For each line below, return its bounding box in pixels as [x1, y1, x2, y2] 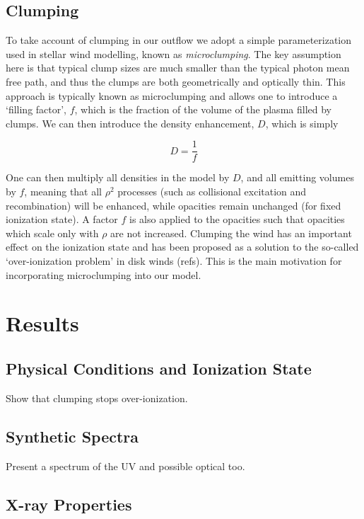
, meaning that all [24, 184, 102, 199]
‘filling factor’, [6, 102, 67, 117]
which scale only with [6, 225, 99, 240]
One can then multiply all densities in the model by [6, 170, 230, 185]
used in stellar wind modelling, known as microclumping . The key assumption [6, 46, 341, 61]
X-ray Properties [6, 493, 132, 515]
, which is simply [265, 115, 339, 130]
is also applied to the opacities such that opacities [129, 212, 345, 227]
